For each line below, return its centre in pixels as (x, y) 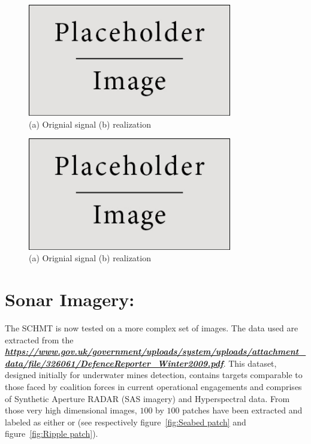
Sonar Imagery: (70, 299)
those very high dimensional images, (71, 410)
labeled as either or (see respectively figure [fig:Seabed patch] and (126, 422)
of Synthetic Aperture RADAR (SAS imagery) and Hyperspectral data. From (147, 398)
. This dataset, (250, 363)
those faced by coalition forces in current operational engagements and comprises (153, 386)
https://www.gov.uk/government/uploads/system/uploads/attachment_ (155, 351)
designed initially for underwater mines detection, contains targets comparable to (154, 375)
